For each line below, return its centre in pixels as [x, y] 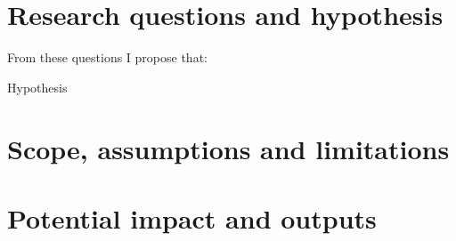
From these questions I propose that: [107, 57]
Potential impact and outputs [192, 217]
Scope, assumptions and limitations [228, 148]
